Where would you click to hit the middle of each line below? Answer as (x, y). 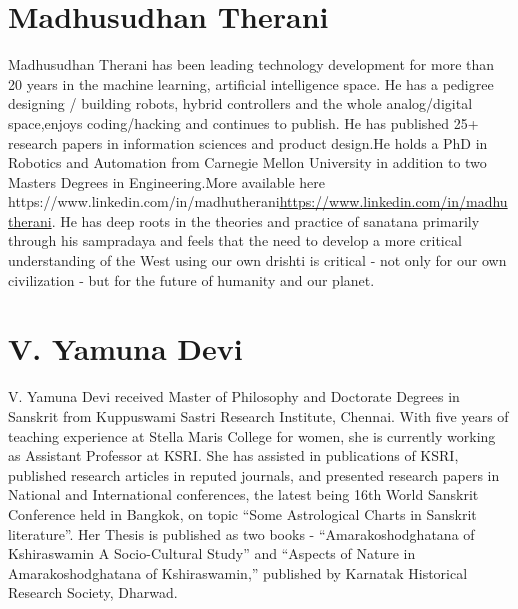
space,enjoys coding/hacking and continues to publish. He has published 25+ (243, 122)
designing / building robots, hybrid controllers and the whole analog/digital (240, 103)
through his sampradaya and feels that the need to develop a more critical (235, 240)
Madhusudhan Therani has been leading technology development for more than (251, 64)
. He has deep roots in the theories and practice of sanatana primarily (265, 220)
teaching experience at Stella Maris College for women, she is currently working (252, 435)
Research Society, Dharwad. (93, 592)
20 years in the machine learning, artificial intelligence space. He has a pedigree (251, 83)
